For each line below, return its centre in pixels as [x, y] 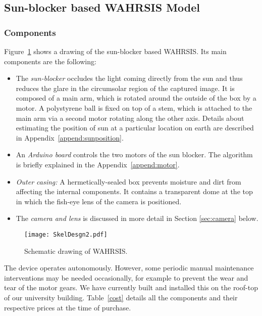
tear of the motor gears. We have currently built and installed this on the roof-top [131, 287]
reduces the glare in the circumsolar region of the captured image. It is [125, 88]
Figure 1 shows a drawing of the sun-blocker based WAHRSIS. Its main [115, 51]
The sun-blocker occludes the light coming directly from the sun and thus [129, 78]
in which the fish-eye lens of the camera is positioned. [99, 201]
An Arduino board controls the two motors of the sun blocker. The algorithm [134, 154]
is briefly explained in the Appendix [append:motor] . [98, 164]
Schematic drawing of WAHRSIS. [76, 251]
